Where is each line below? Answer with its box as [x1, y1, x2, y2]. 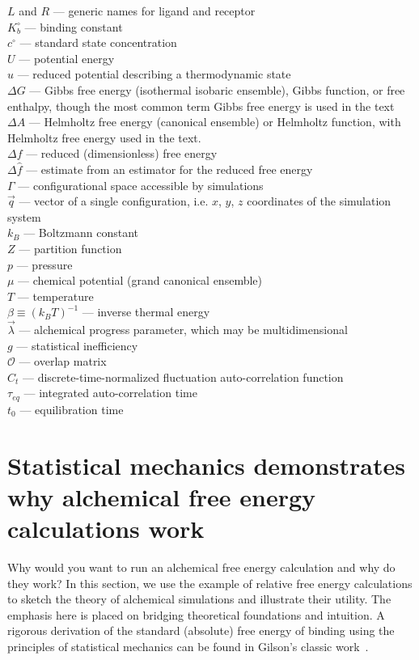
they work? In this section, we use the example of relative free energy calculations [7, 574, 413, 591]
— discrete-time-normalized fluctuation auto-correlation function [23, 368, 344, 385]
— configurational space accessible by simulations [18, 176, 264, 193]
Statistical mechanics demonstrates [7, 448, 405, 481]
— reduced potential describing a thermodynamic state [17, 66, 291, 82]
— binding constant [24, 18, 123, 35]
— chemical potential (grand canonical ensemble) [18, 272, 262, 289]
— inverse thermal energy [82, 303, 210, 320]
